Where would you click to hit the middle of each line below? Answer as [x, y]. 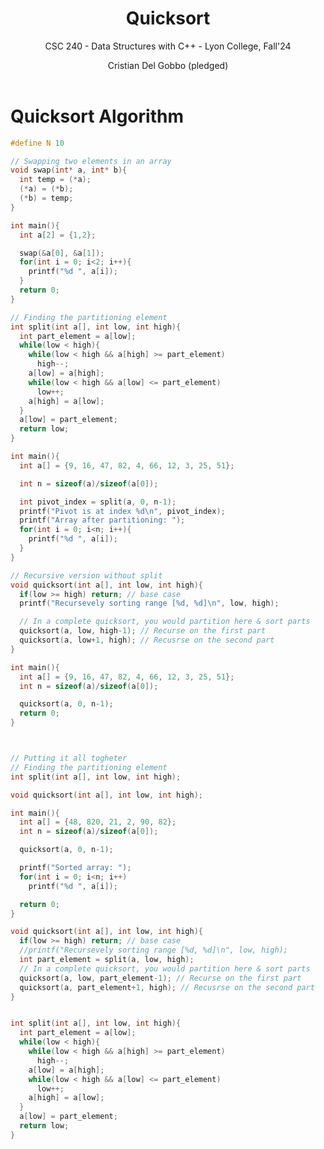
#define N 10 [37, 143]
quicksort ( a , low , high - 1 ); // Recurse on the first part [143, 631]
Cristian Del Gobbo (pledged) [168, 65]
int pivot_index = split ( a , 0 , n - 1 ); [98, 502]
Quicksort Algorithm [97, 116]
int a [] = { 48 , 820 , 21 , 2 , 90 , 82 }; [98, 822]
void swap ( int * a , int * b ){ [69, 170]
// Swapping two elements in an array [91, 161]
